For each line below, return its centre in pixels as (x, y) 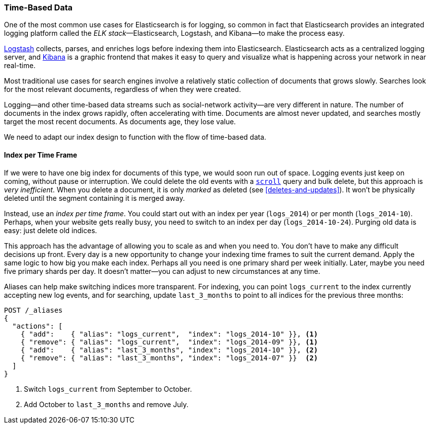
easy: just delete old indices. (51, 230)
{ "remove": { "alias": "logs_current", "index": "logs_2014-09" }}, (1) (169, 342)
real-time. (20, 66)
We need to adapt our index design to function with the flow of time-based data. (135, 137)
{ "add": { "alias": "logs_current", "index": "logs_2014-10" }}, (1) (169, 334)
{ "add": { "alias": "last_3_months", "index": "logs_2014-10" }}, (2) (169, 350)
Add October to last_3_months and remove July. (106, 404)
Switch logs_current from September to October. (108, 389)
